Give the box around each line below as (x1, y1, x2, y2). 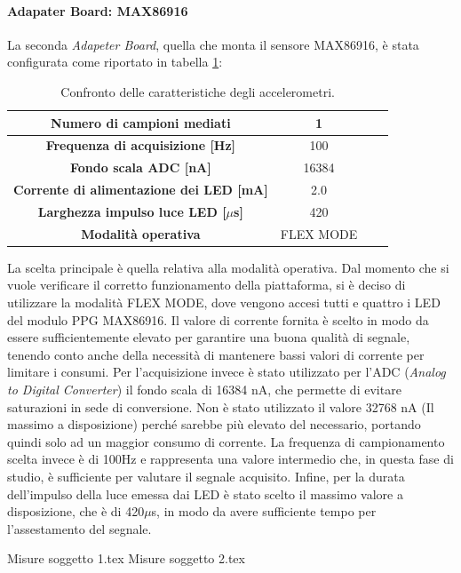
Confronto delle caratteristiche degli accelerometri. (60, 82, 335, 100)
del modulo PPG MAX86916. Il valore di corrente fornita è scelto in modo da (7, 310, 429, 329)
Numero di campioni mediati (51, 113, 231, 131)
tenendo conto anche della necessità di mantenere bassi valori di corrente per (7, 345, 425, 363)
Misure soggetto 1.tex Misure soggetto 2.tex (7, 549, 245, 568)
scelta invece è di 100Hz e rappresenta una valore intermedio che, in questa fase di (7, 450, 454, 468)
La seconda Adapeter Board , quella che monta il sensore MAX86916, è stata (7, 35, 419, 53)
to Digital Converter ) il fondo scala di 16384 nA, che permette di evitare (7, 380, 401, 399)
